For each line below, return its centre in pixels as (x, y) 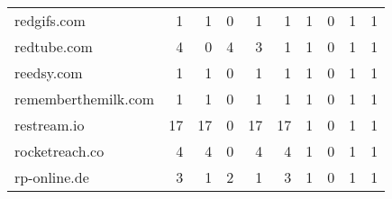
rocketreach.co (59, 151)
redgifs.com (50, 20)
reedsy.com (49, 72)
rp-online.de (52, 177)
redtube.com (54, 46)
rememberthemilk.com (85, 99)
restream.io (50, 125)
